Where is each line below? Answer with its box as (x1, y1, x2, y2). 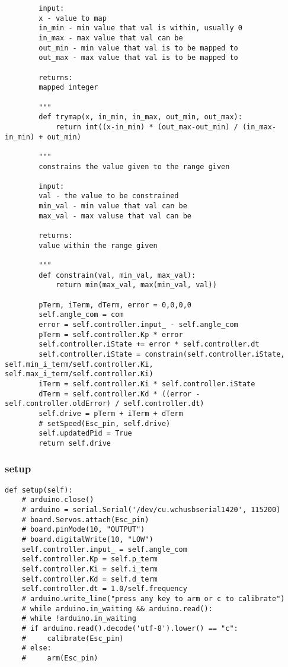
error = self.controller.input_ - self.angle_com (39, 320, 238, 329)
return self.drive (39, 439, 111, 447)
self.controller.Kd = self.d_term (21, 574, 158, 583)
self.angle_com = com (39, 310, 124, 319)
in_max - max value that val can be (39, 33, 183, 42)
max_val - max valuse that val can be (39, 211, 191, 220)
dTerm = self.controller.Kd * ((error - (39, 389, 200, 398)
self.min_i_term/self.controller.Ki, (5, 360, 153, 369)
